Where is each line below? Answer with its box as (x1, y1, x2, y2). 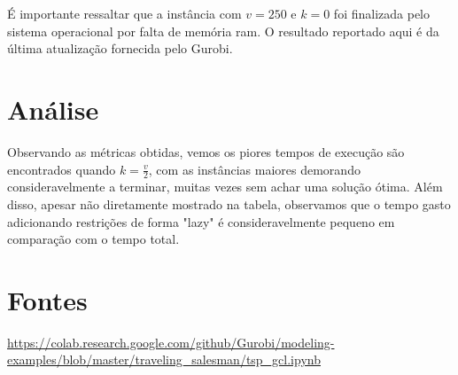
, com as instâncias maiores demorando (148, 160, 361, 178)
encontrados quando (7, 160, 116, 178)
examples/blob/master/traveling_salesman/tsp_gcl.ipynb (7, 350, 321, 369)
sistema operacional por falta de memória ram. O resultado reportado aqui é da (7, 21, 439, 40)
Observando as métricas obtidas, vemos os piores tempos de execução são (7, 142, 405, 160)
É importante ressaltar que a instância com (7, 4, 242, 22)
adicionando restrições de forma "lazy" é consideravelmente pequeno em (7, 212, 395, 230)
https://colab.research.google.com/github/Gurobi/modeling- (7, 332, 335, 351)
